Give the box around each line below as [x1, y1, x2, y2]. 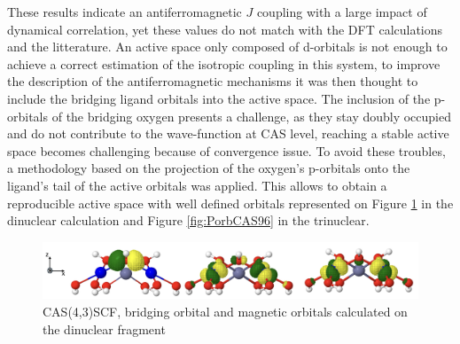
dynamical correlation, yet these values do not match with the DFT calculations [7, 20, 443, 38]
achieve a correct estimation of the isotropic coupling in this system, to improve [7, 54, 441, 73]
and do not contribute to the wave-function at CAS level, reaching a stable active [7, 124, 449, 143]
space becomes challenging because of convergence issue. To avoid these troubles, [7, 141, 446, 160]
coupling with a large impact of [256, 3, 427, 20]
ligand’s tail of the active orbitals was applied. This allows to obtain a [7, 176, 387, 194]
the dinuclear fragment [43, 319, 166, 338]
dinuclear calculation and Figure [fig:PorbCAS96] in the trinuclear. [7, 211, 370, 230]
